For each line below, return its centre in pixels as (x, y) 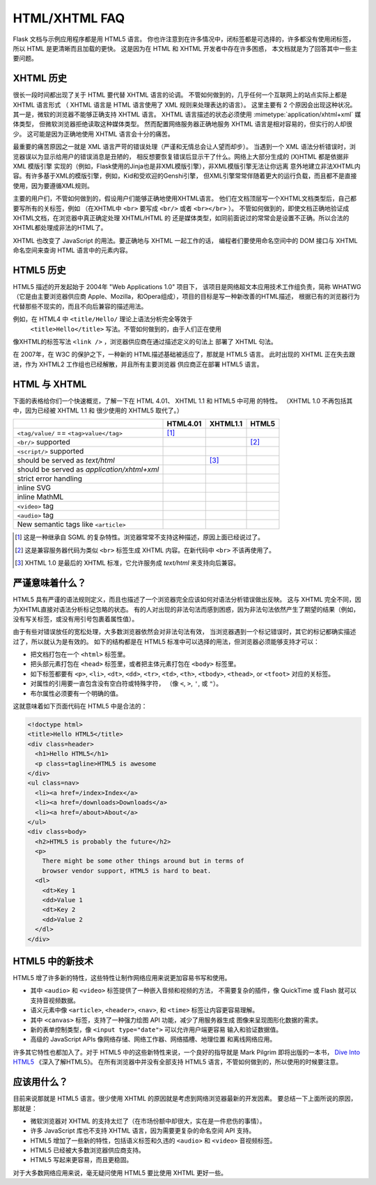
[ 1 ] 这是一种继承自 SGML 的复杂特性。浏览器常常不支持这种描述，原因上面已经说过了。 (140, 537)
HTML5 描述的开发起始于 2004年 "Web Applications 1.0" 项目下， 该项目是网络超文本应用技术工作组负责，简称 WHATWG (187, 287)
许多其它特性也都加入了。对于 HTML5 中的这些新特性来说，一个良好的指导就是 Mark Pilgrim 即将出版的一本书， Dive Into (187, 1052)
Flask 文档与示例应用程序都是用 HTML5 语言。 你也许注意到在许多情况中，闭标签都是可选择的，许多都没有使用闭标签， (184, 39)
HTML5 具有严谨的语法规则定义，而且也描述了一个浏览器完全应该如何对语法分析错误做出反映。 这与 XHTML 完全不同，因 (187, 600)
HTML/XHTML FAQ (69, 18)
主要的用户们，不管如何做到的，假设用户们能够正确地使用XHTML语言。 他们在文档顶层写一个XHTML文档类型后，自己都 (185, 199)
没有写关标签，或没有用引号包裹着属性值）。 (76, 619)
